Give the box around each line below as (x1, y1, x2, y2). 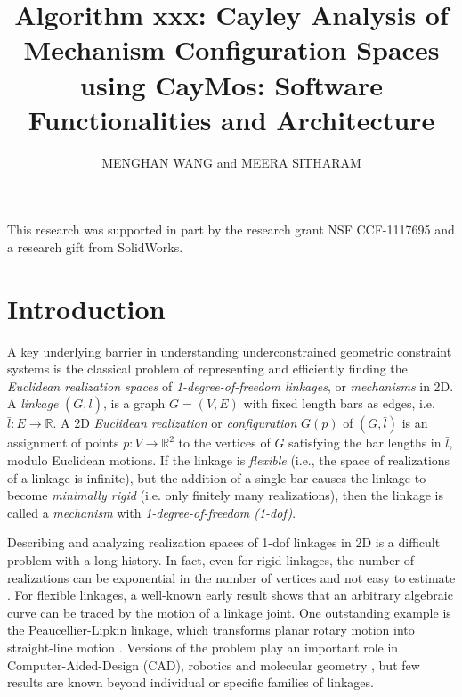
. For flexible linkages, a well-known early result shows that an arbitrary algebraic (7, 586, 453, 604)
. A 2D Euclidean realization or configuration (53, 414, 297, 432)
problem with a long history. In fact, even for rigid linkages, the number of (7, 550, 414, 569)
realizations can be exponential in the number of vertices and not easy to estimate (7, 568, 456, 586)
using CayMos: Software (80, 66, 383, 102)
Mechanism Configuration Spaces (23, 31, 440, 68)
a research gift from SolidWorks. (7, 237, 183, 256)
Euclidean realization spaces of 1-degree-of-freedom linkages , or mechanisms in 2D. (7, 376, 454, 395)
